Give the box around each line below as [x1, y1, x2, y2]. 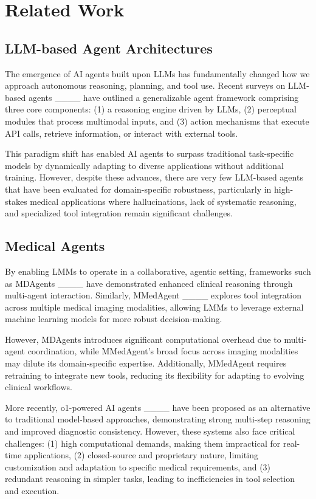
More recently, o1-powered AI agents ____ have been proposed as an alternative [5, 401, 311, 413]
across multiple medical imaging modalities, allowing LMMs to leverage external [5, 300, 304, 313]
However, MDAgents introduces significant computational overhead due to [5, 332, 281, 345]
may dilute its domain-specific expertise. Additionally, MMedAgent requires [5, 357, 287, 370]
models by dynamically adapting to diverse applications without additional [5, 159, 284, 171]
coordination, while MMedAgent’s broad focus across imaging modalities [27, 345, 298, 357]
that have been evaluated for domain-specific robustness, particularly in [5, 182, 272, 195]
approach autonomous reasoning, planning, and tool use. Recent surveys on [5, 79, 286, 92]
